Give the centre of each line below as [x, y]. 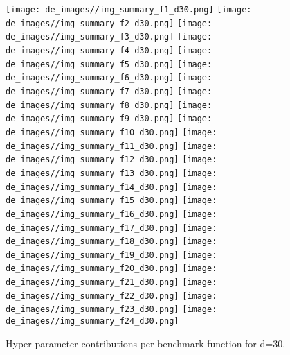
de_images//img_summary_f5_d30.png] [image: [109, 64]
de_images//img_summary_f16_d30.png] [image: [111, 214]
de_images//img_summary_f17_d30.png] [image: [111, 228]
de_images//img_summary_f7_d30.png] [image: [109, 91]
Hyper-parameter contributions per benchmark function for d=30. [146, 343]
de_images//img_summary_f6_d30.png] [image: [109, 78]
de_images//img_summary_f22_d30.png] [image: [111, 296]
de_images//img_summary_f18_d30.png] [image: [111, 242]
